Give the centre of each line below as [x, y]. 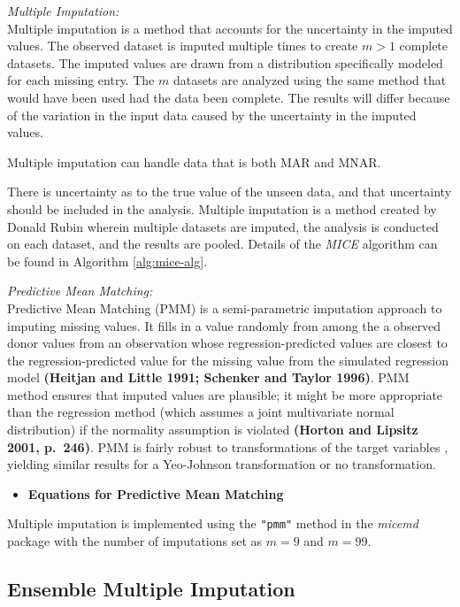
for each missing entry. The [81, 80]
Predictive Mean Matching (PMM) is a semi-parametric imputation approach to [225, 307]
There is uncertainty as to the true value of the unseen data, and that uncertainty [230, 192]
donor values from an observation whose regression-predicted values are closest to [227, 343]
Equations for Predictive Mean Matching [156, 493]
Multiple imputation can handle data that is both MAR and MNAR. [194, 161]
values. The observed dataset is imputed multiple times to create [183, 46]
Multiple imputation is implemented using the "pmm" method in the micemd [213, 523]
